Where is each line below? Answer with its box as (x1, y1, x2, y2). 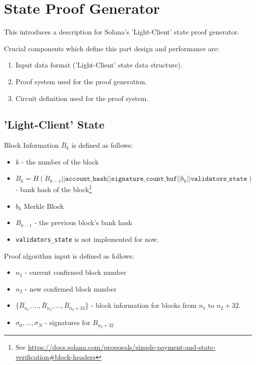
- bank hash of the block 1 (15, 183, 92, 195)
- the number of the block (21, 156, 99, 166)
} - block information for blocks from (85, 300, 197, 310)
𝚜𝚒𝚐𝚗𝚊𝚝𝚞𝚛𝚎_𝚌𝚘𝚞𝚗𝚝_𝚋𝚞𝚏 (111, 175, 177, 183)
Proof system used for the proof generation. (15, 76, 147, 86)
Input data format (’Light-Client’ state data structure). (15, 60, 183, 70)
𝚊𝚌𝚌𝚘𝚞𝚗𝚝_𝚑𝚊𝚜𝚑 (65, 175, 107, 183)
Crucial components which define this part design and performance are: (4, 43, 220, 53)
